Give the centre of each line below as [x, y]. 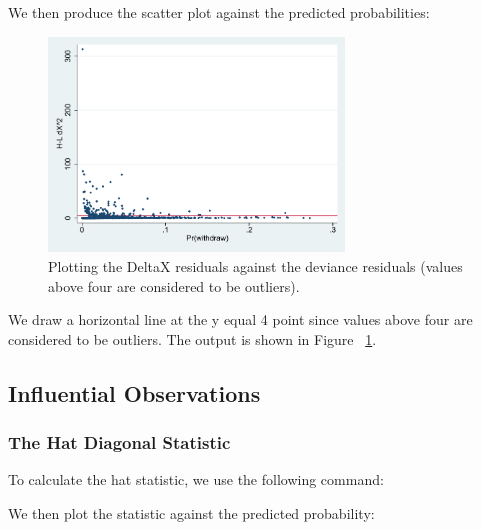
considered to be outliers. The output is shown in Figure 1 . [192, 338]
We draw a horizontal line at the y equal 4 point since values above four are [240, 319]
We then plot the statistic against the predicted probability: [191, 513]
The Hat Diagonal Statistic [119, 442]
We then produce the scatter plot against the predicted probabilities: [219, 12]
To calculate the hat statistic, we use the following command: [196, 479]
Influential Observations [134, 392]
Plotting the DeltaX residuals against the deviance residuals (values [255, 266]
